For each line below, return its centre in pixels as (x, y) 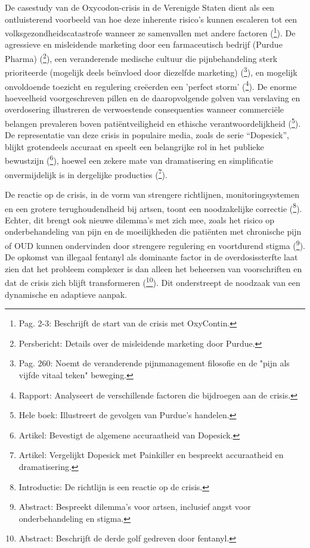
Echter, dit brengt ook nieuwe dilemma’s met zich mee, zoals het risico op (139, 219)
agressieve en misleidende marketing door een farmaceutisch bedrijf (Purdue (144, 44)
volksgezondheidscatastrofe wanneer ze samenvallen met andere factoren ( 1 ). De (150, 32)
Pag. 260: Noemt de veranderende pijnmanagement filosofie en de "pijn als (154, 363)
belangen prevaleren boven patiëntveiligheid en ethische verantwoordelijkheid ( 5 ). (153, 122)
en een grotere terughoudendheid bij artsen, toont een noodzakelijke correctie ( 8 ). (154, 207)
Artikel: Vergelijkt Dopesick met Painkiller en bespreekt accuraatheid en (151, 455)
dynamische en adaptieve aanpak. (66, 294)
